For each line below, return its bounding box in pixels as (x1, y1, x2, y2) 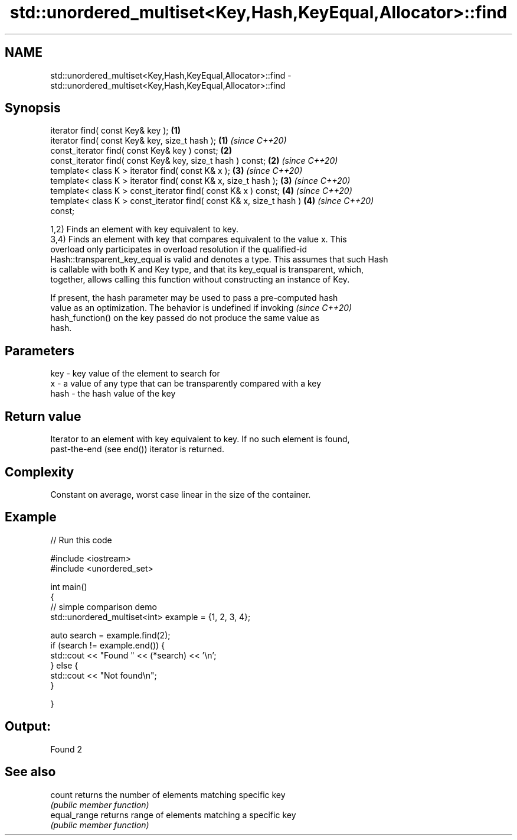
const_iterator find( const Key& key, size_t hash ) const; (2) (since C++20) (50, 155, 338, 166)
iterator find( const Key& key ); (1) (50, 125, 181, 136)
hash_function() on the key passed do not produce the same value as (50, 313, 320, 323)
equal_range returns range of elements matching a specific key (50, 809, 296, 820)
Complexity (5, 464, 74, 479)
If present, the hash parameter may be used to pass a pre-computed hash (50, 293, 338, 303)
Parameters (5, 343, 74, 358)
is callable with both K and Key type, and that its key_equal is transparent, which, (50, 264, 364, 275)
